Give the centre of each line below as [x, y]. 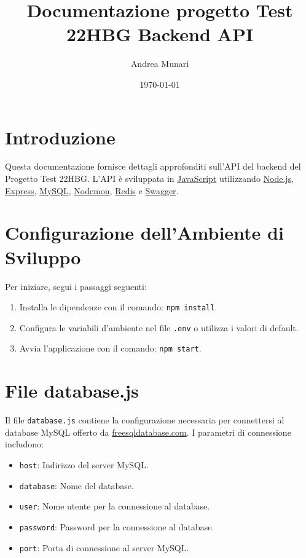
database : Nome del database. [76, 485]
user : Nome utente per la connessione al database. [115, 506]
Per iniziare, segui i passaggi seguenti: [76, 286]
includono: [25, 444]
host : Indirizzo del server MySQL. [84, 465]
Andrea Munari [160, 64]
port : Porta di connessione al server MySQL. [104, 547]
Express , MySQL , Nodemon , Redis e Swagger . [92, 190]
